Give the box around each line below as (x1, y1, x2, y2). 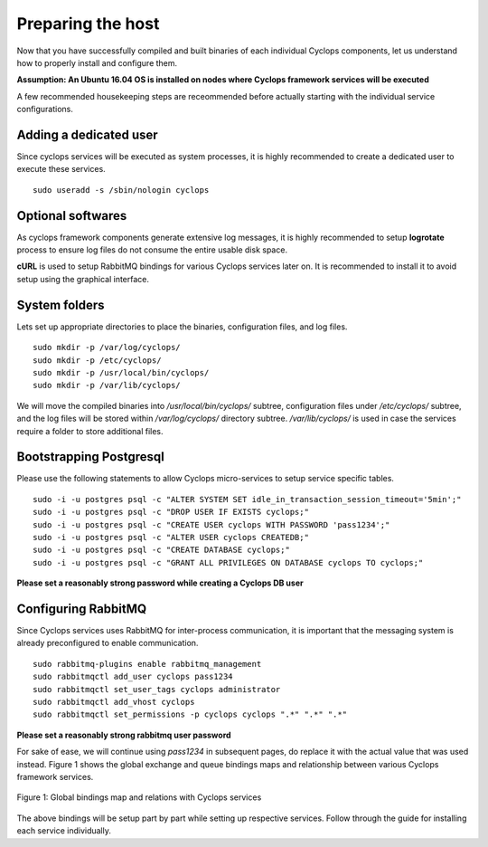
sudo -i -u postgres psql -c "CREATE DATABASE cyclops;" (33, 545, 291, 556)
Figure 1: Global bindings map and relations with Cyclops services (16, 792, 262, 803)
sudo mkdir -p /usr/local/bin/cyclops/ (33, 367, 210, 377)
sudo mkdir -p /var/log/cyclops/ (33, 342, 181, 353)
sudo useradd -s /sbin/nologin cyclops (33, 185, 210, 195)
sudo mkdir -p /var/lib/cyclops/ (33, 380, 181, 391)
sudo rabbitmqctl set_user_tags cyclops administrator (33, 684, 281, 694)
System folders (16, 297, 105, 312)
